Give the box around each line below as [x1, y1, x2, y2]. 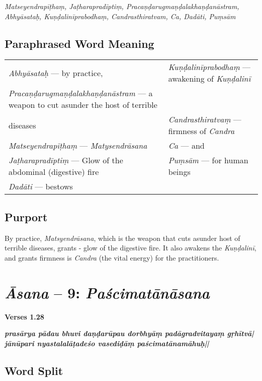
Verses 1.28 [5, 311, 44, 322]
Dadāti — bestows [9, 180, 73, 193]
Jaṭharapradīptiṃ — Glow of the [9, 154, 123, 166]
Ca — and [168, 140, 205, 152]
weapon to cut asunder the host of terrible [9, 99, 157, 111]
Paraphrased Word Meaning [5, 35, 154, 51]
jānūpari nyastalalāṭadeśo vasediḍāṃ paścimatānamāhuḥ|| [5, 338, 209, 348]
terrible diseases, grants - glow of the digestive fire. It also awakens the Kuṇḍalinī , [5, 242, 256, 253]
